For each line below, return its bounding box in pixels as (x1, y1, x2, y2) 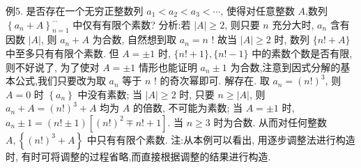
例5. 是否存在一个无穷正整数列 (6, 3, 144, 17)
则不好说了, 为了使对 (6, 59, 100, 74)
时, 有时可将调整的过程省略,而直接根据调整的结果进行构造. (6, 148, 271, 163)
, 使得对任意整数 (220, 3, 295, 17)
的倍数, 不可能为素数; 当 (132, 100, 243, 115)
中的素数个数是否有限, (252, 45, 353, 60)
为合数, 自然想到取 (92, 32, 177, 47)
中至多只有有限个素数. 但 (6, 45, 119, 60)
